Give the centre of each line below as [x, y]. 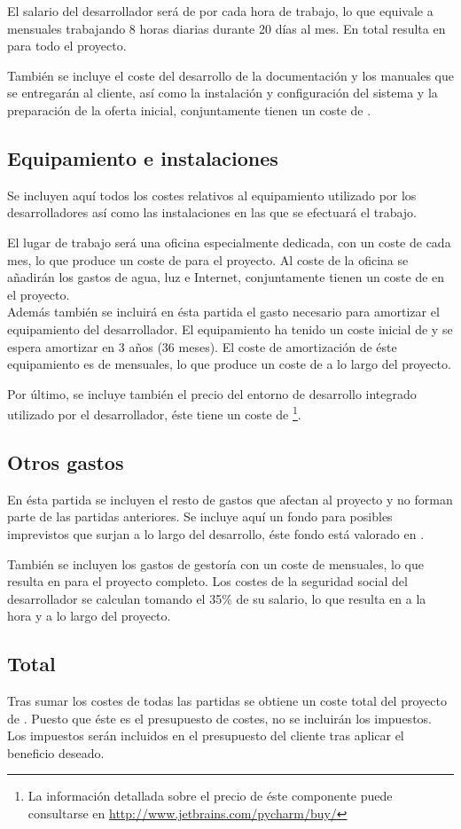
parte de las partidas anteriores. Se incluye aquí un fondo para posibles [200, 516]
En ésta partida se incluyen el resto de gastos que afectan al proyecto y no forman [230, 499]
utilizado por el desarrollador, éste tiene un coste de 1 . [154, 413]
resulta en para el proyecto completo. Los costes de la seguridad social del [207, 581]
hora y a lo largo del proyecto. [89, 616]
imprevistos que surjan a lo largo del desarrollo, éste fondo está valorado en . [216, 533]
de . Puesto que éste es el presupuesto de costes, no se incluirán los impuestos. [219, 718]
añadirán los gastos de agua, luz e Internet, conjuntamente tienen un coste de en [226, 277]
